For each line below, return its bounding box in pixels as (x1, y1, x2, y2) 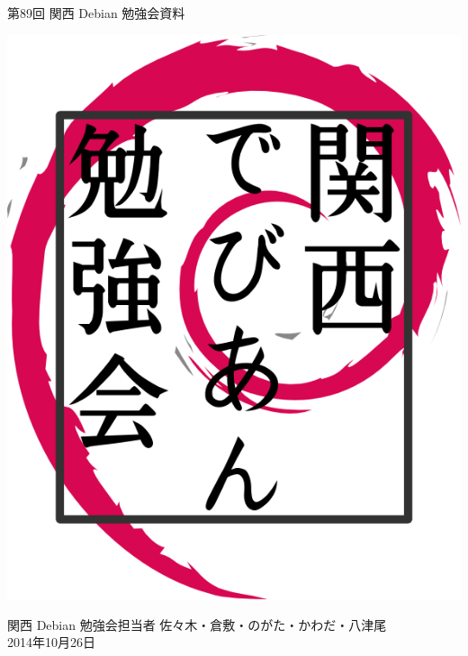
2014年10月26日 (7, 633, 95, 652)
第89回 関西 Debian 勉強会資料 (7, 4, 185, 22)
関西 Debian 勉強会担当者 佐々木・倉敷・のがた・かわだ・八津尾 (7, 615, 387, 634)
